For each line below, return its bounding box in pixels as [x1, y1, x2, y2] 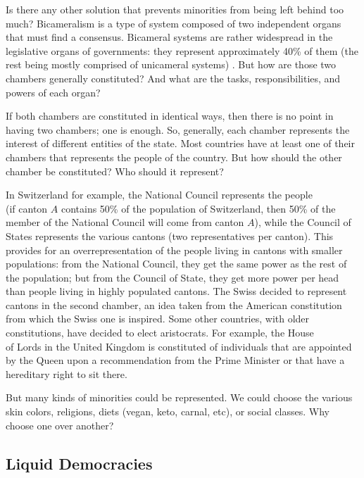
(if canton [6, 201, 48, 215]
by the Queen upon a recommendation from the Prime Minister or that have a [6, 353, 345, 367]
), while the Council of [254, 215, 351, 229]
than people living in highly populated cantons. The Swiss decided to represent [6, 284, 347, 298]
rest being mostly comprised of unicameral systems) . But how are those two [6, 57, 337, 72]
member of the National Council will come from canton [6, 215, 244, 229]
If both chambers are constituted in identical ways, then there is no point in [6, 108, 334, 123]
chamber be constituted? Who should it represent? [6, 163, 224, 178]
